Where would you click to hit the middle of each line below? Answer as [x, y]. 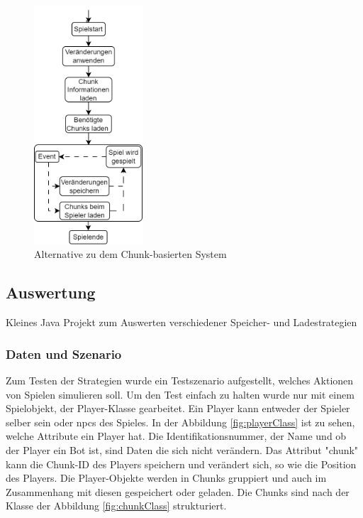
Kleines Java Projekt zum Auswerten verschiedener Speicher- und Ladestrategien [181, 322]
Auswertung [51, 292]
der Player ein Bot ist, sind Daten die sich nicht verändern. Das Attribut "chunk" [182, 449]
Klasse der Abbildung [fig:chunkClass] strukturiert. [116, 506]
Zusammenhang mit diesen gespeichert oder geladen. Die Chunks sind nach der [178, 491]
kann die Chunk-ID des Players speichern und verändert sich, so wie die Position [181, 464]
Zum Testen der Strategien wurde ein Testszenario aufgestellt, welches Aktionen [180, 380]
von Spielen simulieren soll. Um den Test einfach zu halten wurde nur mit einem [180, 394]
